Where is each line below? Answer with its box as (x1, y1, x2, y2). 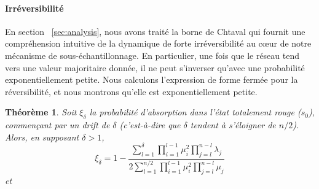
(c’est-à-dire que (119, 118, 181, 131)
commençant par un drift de (5, 118, 110, 131)
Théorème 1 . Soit (5, 106, 77, 118)
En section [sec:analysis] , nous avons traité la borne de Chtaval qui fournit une (5, 25, 305, 37)
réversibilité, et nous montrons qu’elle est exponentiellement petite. (5, 85, 258, 98)
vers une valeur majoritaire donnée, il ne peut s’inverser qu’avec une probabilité (5, 61, 305, 74)
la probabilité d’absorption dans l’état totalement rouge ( (89, 106, 301, 118)
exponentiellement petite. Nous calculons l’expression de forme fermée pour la (5, 73, 298, 86)
